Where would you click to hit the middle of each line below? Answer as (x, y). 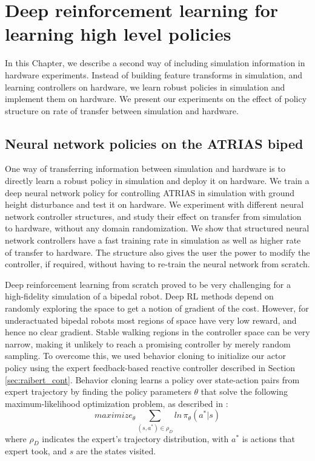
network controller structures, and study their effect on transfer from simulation (153, 216)
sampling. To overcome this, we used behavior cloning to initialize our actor (145, 356)
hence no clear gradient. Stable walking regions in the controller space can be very (157, 332)
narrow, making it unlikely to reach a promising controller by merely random (148, 343)
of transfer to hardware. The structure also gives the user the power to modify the (157, 252)
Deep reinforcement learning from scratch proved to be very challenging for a (148, 284)
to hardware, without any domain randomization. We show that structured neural (157, 228)
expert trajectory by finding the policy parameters (98, 391)
